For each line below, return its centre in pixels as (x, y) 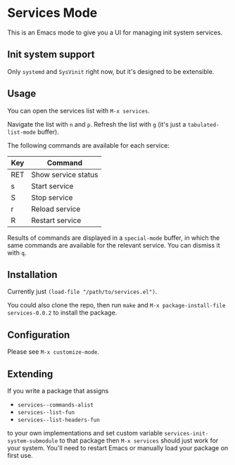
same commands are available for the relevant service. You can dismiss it (114, 245)
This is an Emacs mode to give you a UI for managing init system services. (115, 32)
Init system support (51, 55)
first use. (20, 456)
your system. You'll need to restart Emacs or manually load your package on (118, 448)
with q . (17, 253)
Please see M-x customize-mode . (53, 352)
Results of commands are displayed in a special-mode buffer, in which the (114, 238)
